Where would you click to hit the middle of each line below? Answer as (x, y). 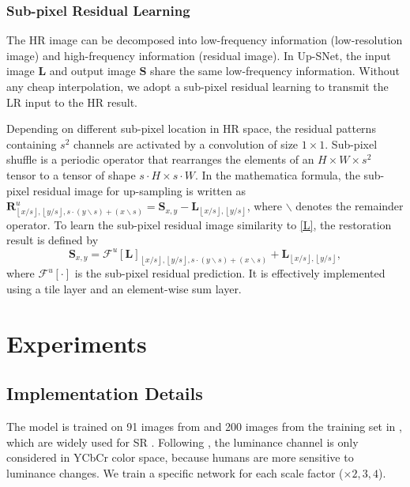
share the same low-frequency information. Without (275, 71)
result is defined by (53, 240)
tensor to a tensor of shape (71, 174)
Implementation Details (105, 393)
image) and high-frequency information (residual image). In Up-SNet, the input (199, 55)
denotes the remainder (350, 206)
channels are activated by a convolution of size (186, 143)
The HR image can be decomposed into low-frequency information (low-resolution (205, 40)
